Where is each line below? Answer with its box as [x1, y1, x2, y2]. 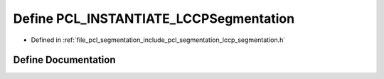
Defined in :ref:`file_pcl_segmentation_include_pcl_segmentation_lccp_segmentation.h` [31, 36, 286, 44]
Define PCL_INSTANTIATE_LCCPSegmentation [13, 11, 295, 26]
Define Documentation [13, 54, 116, 66]
